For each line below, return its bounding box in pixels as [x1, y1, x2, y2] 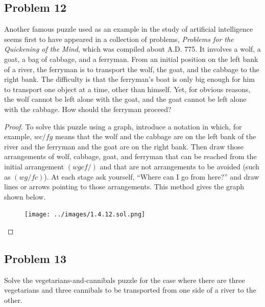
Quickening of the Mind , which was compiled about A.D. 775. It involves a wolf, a [4, 43, 261, 54]
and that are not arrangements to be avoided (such [100, 161, 259, 171]
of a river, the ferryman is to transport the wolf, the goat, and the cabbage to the [4, 63, 259, 74]
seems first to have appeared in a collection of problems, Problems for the [4, 33, 234, 44]
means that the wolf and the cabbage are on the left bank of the [55, 131, 256, 142]
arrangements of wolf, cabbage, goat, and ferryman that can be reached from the [4, 151, 257, 162]
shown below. [4, 191, 46, 202]
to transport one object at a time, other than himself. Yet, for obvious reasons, [4, 83, 251, 94]
